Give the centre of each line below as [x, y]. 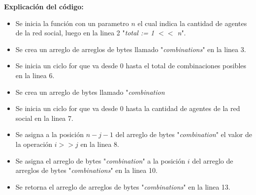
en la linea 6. [35, 75]
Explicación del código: [44, 6]
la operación [34, 144]
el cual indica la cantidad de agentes [192, 23]
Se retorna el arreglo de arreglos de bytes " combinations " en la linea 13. [123, 186]
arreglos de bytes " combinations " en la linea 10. [86, 170]
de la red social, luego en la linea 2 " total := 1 [85, 33]
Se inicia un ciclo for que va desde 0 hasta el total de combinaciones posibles [131, 66]
